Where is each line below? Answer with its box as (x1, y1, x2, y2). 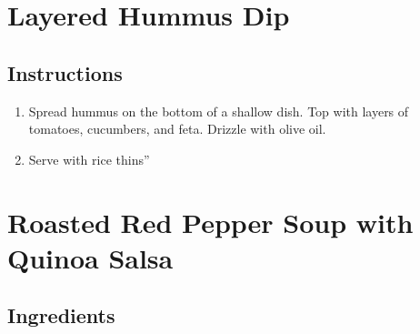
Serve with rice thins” (28, 149, 150, 168)
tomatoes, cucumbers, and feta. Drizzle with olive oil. (28, 119, 326, 138)
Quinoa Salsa (7, 238, 174, 276)
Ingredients (7, 301, 115, 329)
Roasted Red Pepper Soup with (7, 203, 414, 240)
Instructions (7, 58, 123, 86)
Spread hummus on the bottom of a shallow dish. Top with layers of (28, 101, 409, 120)
